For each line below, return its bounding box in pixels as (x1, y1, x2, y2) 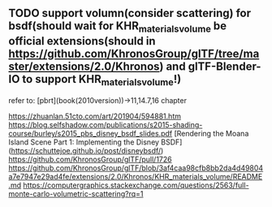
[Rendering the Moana (174, 129, 249, 139)
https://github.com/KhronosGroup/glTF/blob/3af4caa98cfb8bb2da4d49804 (8, 163, 264, 173)
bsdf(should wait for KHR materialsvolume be (8, 19, 227, 35)
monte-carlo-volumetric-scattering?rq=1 (8, 189, 144, 199)
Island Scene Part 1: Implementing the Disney (8, 137, 160, 147)
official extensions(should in (8, 34, 156, 48)
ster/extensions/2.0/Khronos (8, 59, 160, 73)
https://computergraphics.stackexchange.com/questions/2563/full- (23, 180, 249, 190)
